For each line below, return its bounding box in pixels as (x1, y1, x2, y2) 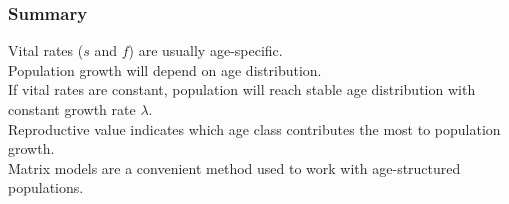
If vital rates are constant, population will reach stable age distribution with (8, 79, 476, 100)
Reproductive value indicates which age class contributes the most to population (8, 118, 501, 139)
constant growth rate (8, 99, 136, 119)
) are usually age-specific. (128, 40, 283, 61)
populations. (8, 177, 84, 198)
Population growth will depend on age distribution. (8, 59, 322, 80)
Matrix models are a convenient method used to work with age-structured (8, 157, 461, 178)
